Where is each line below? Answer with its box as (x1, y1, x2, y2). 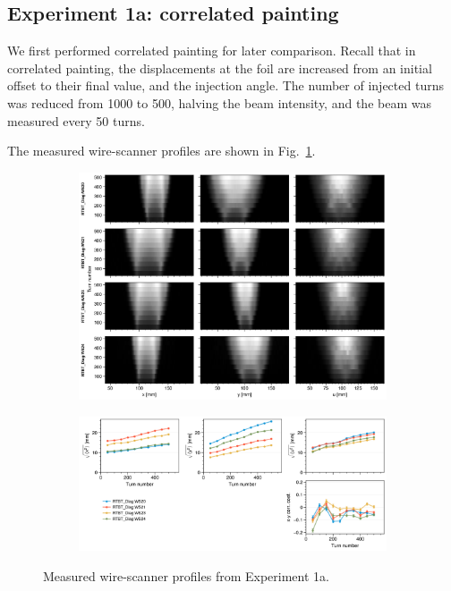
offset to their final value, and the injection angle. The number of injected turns (7, 76, 444, 95)
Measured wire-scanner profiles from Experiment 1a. (43, 566, 329, 585)
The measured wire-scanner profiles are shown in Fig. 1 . (7, 141, 316, 160)
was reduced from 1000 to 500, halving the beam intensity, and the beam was (7, 93, 431, 112)
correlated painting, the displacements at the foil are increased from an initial (7, 58, 432, 77)
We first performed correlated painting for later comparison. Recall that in (7, 41, 416, 60)
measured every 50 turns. (7, 111, 145, 130)
